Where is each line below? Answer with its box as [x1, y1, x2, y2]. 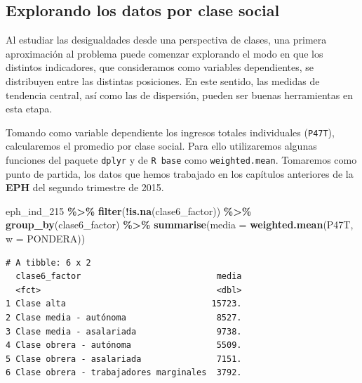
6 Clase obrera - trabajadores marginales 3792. [6, 368, 242, 378]
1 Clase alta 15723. [6, 299, 242, 309]
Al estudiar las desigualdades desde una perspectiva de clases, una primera [6, 32, 327, 47]
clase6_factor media [15, 271, 242, 282]
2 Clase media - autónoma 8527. [6, 313, 242, 323]
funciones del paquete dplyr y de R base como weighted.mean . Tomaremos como [6, 152, 357, 167]
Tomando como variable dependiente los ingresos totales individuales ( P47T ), [6, 124, 335, 139]
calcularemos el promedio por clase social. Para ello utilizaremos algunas [6, 138, 317, 153]
